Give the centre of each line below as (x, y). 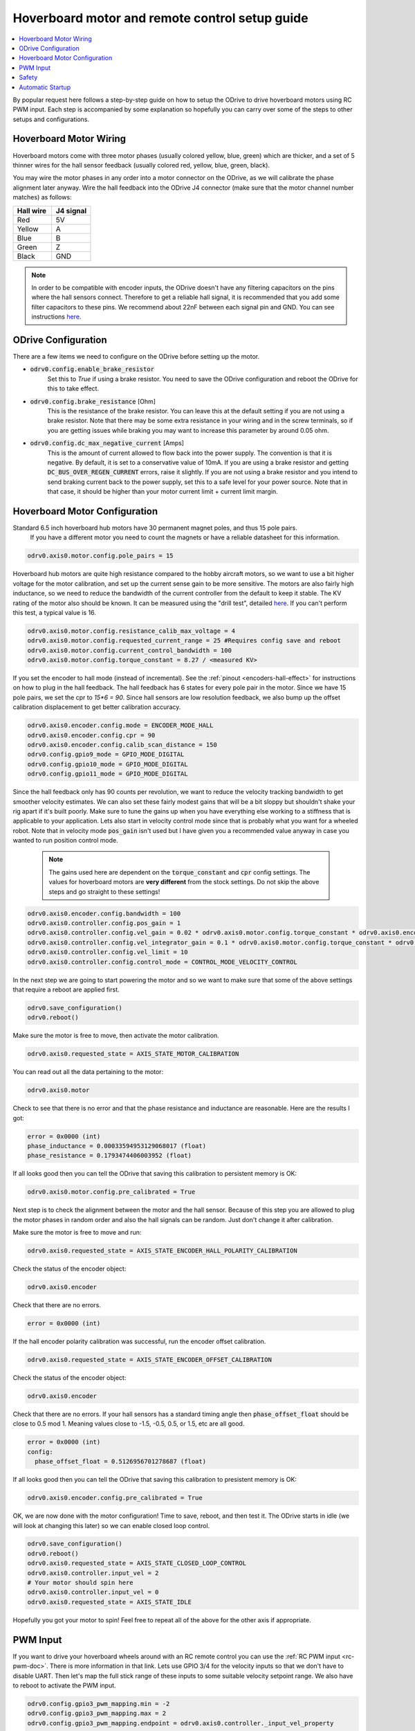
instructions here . (56, 317)
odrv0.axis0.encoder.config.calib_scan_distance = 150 (122, 745)
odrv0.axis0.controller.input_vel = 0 (93, 1592)
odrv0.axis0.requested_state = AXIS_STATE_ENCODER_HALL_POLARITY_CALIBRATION (162, 1251)
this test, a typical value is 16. (55, 612)
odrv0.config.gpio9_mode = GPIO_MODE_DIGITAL (106, 754)
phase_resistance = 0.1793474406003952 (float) (109, 1156)
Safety (28, 78)
